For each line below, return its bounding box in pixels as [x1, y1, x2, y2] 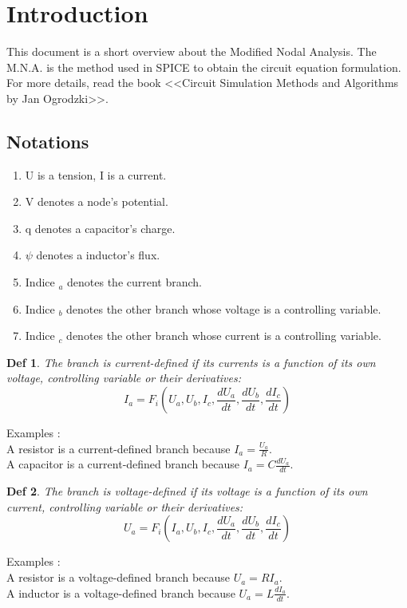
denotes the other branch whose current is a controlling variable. [66, 327, 381, 344]
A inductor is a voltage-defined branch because [6, 584, 235, 601]
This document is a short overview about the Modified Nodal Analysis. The [6, 43, 377, 60]
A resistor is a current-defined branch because [6, 440, 231, 456]
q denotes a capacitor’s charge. [25, 219, 176, 236]
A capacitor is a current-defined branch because [6, 456, 239, 472]
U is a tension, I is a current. [25, 166, 167, 183]
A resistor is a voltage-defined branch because [6, 569, 231, 586]
